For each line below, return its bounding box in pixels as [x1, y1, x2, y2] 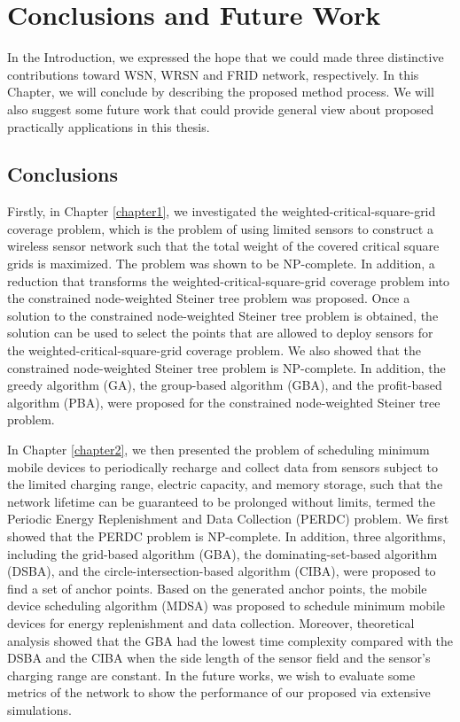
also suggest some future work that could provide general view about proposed [7, 99, 434, 118]
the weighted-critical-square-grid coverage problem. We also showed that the [7, 341, 422, 360]
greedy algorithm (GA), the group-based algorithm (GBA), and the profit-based [7, 376, 442, 394]
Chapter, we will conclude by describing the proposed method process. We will [7, 82, 434, 101]
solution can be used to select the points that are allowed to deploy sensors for [7, 323, 433, 342]
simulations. [7, 700, 72, 718]
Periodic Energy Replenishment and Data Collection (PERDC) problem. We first [7, 509, 449, 528]
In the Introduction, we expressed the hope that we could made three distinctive [7, 48, 444, 66]
